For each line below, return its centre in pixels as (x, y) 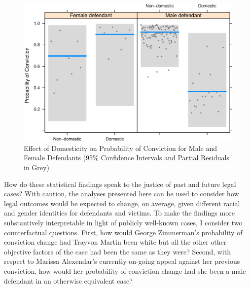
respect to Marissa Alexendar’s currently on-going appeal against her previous (122, 261)
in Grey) (36, 167)
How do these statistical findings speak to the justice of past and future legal (120, 184)
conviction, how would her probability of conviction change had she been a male (125, 271)
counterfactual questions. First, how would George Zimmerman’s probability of (123, 232)
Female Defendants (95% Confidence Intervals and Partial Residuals (126, 158)
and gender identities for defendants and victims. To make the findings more (119, 213)
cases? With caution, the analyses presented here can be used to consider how (122, 194)
